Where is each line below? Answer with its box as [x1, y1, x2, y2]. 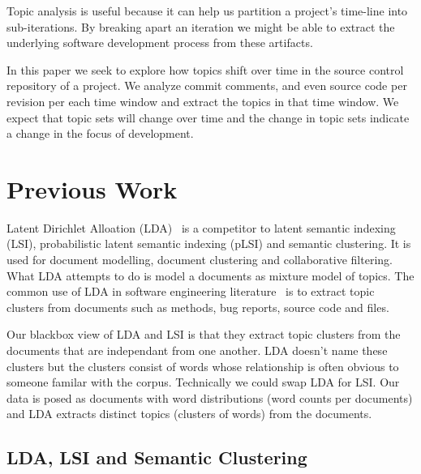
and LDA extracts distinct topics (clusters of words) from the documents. [6, 405, 372, 422]
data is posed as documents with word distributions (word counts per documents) [6, 389, 413, 406]
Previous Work [6, 172, 178, 205]
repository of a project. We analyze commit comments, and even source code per [6, 77, 407, 94]
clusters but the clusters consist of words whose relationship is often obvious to [6, 357, 399, 374]
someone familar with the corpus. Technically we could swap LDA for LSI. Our [6, 374, 400, 391]
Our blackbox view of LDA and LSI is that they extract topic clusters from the [6, 326, 401, 343]
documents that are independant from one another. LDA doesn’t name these [6, 342, 388, 359]
